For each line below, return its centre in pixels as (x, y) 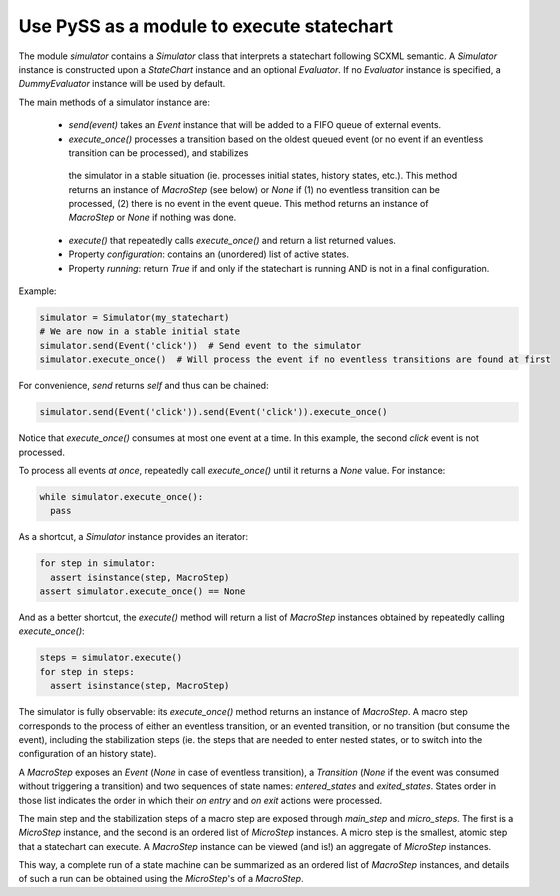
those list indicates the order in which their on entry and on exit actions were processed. (200, 800)
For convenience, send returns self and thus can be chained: (143, 386)
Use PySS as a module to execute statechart (206, 26)
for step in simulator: (98, 563)
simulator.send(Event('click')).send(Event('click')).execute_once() (213, 412)
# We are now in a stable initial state (139, 331)
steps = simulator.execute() (111, 658)
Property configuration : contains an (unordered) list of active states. (209, 254)
